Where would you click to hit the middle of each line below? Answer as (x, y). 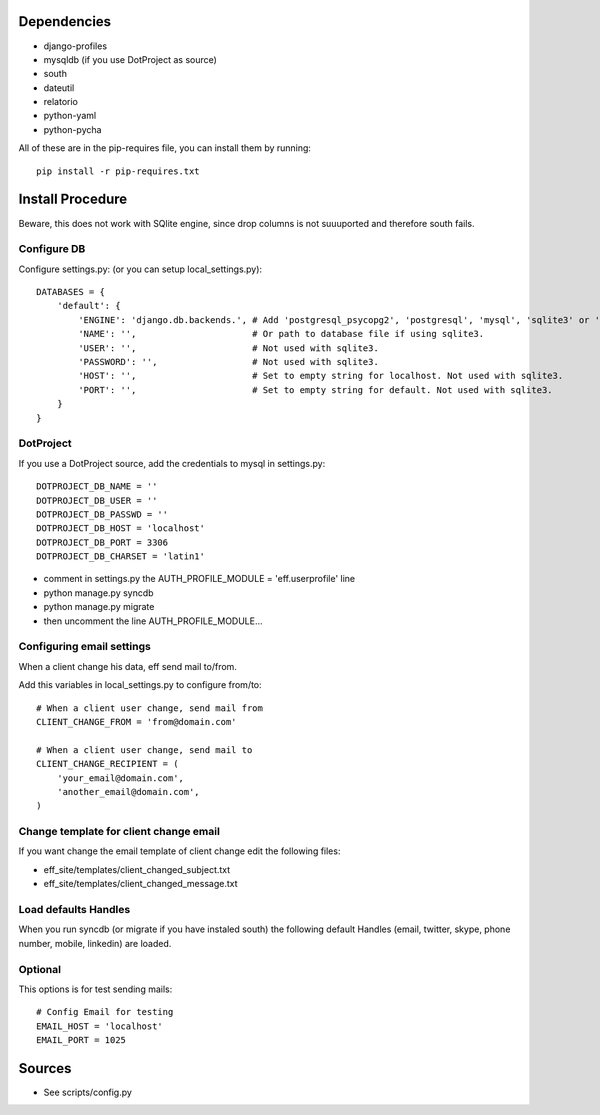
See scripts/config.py (87, 1092)
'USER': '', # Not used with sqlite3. (228, 348)
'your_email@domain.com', (120, 778)
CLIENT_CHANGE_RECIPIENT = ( (107, 764)
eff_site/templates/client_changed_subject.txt (137, 869)
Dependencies (65, 21)
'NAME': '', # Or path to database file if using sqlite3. (281, 334)
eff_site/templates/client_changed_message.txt (141, 884)
